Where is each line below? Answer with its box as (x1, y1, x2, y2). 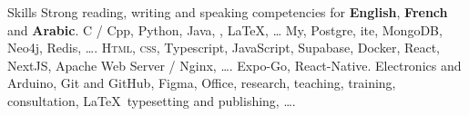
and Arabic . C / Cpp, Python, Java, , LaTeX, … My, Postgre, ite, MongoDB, (7, 20, 443, 39)
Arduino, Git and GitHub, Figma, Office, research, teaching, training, (7, 73, 396, 92)
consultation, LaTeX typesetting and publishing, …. (7, 91, 296, 110)
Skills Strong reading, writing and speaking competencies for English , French (7, 3, 448, 21)
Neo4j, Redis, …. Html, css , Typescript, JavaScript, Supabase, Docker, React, (7, 38, 441, 57)
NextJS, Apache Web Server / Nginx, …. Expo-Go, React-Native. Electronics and (7, 55, 462, 74)
